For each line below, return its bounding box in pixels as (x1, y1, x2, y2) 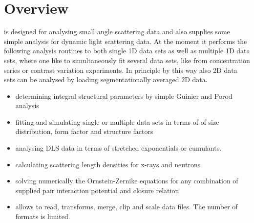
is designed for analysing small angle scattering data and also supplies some (4, 26, 230, 37)
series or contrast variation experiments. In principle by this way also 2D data (4, 65, 237, 75)
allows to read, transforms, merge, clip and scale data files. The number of (15, 201, 238, 212)
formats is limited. (15, 211, 70, 222)
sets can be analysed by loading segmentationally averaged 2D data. (4, 74, 208, 85)
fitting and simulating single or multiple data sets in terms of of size (15, 116, 219, 127)
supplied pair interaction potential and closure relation (15, 185, 179, 195)
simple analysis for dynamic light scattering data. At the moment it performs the (4, 36, 247, 46)
